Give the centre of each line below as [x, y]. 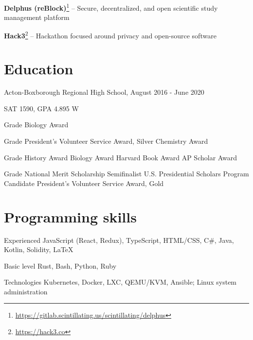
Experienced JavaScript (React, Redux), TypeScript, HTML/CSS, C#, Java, [119, 240]
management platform [37, 17]
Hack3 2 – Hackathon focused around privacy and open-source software [110, 34]
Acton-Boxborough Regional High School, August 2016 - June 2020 [104, 92]
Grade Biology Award [36, 125]
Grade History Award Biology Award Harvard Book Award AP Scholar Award [121, 157]
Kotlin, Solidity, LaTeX [39, 249]
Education [39, 69]
